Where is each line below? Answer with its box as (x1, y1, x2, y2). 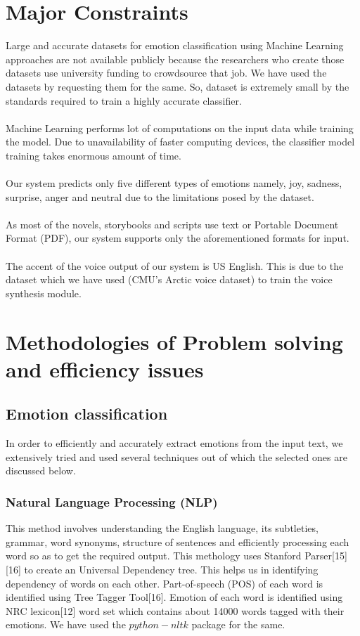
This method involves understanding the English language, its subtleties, (6, 521, 319, 536)
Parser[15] (304, 548, 347, 563)
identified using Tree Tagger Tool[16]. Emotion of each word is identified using (6, 590, 343, 604)
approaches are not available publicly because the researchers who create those (6, 51, 345, 66)
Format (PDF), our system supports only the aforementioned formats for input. (6, 231, 349, 245)
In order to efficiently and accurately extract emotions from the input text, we (6, 436, 343, 450)
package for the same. (191, 617, 285, 632)
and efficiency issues (6, 354, 204, 383)
